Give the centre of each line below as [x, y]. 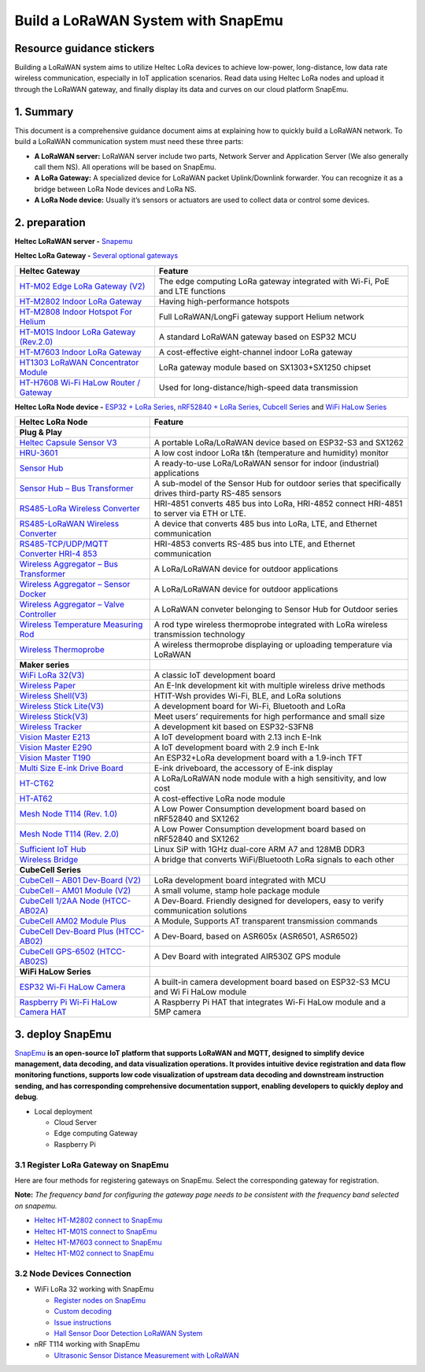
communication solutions [200, 911]
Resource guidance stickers [85, 48]
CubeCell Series [50, 870]
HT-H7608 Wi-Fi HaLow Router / [80, 382]
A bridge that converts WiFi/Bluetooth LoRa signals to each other [274, 860]
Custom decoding [83, 1311]
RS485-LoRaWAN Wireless [69, 524]
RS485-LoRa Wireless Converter [80, 509]
